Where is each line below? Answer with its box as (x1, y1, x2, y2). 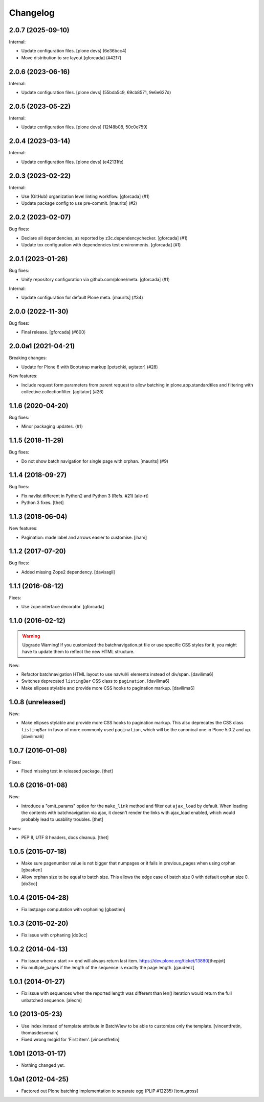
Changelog (9, 7, 55, 18)
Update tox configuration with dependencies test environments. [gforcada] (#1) (21, 242, 181, 248)
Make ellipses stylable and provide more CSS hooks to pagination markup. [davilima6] (21, 685, 195, 691)
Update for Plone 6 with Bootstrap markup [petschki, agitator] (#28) (21, 364, 158, 370)
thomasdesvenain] (21, 1030, 59, 1035)
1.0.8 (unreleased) (9, 698, 66, 706)
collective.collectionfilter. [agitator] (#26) (21, 388, 104, 394)
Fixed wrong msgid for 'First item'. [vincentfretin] (21, 1036, 120, 1043)
